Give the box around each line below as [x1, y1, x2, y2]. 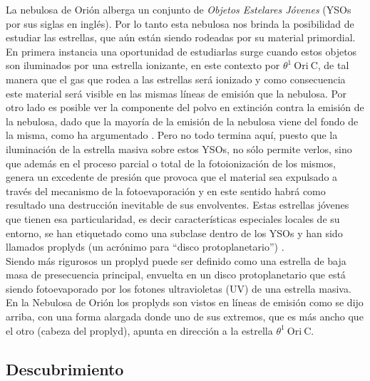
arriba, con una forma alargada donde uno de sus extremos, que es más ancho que [6, 309, 364, 324]
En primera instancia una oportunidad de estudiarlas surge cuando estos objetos [6, 43, 357, 58]
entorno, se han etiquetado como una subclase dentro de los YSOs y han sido [6, 225, 343, 240]
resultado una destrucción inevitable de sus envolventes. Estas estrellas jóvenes [6, 197, 349, 212]
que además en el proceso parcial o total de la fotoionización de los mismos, [6, 155, 336, 170]
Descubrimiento [6, 357, 124, 380]
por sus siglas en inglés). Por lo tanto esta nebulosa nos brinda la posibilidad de [6, 16, 354, 31]
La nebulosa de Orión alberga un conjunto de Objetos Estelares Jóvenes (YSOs [6, 2, 351, 16]
